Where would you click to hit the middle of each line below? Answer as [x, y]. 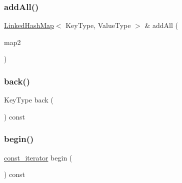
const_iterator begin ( [38, 157]
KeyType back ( [29, 100]
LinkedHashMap [29, 25]
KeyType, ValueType [98, 25]
